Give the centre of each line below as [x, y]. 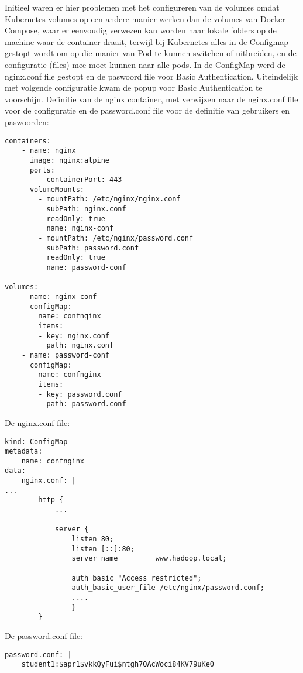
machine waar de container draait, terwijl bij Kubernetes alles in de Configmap [147, 41]
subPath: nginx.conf [86, 209]
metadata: [24, 451]
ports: [42, 170]
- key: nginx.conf [74, 336]
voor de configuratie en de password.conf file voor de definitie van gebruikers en [147, 110]
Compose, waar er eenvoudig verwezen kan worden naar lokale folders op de [141, 30]
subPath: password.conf [93, 248]
